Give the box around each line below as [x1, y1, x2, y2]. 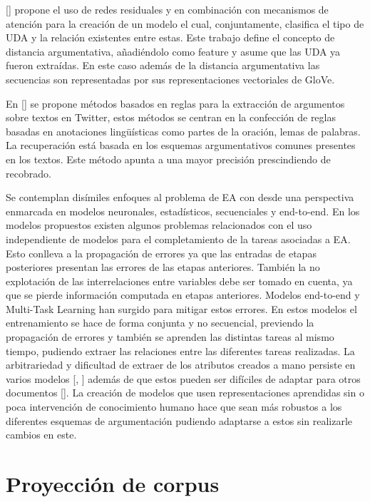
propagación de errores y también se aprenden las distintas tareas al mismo [6, 329, 334, 344]
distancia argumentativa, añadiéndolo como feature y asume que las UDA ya [6, 43, 341, 58]
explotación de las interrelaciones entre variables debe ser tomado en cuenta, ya [6, 273, 353, 288]
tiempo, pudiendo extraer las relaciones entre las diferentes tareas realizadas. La [6, 343, 355, 358]
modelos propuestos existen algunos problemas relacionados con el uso [6, 217, 312, 232]
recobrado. [6, 165, 51, 180]
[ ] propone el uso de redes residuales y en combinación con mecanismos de [6, 2, 329, 16]
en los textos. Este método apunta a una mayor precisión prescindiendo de [6, 151, 331, 166]
